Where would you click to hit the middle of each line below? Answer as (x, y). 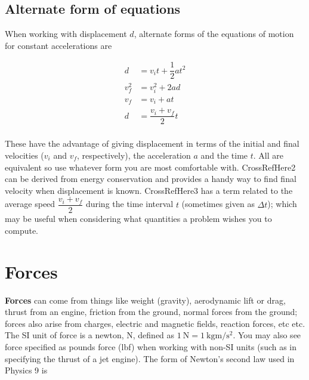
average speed (30, 204)
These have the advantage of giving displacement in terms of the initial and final (152, 143)
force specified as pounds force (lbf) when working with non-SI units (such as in (151, 347)
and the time (224, 155)
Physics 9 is (26, 370)
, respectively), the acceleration (134, 155)
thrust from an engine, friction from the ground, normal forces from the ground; (151, 312)
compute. (21, 230)
